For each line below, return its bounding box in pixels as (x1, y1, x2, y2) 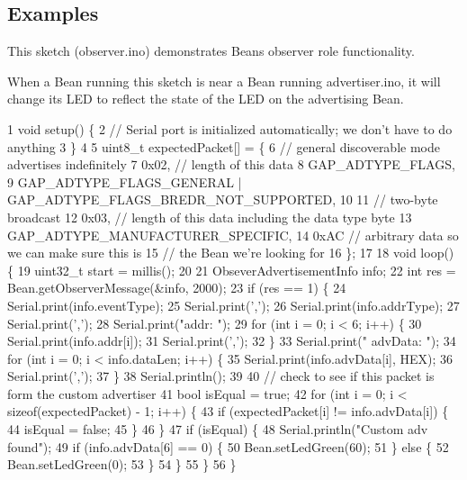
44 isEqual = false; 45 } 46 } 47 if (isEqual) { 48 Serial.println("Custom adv (7, 420, 428, 439)
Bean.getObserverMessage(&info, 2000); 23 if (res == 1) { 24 (7, 278, 346, 297)
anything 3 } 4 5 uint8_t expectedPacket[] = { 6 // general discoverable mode (7, 137, 440, 156)
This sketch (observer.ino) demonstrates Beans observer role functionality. (7, 41, 415, 60)
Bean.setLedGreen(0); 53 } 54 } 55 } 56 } (7, 455, 237, 474)
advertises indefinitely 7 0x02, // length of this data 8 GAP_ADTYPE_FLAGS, (7, 155, 455, 174)
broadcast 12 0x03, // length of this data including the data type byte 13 (7, 207, 412, 226)
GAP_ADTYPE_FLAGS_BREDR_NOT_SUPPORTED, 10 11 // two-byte (7, 190, 438, 209)
